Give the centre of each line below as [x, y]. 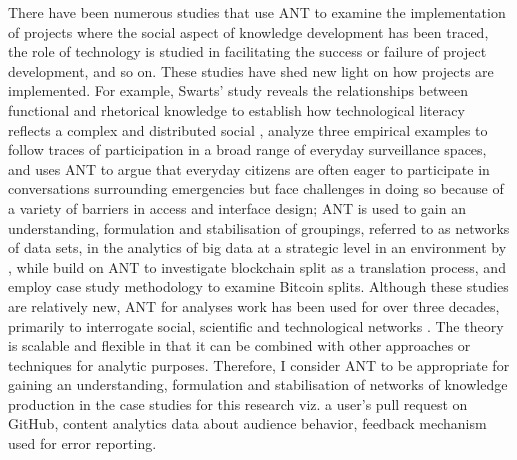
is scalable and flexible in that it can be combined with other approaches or [239, 345]
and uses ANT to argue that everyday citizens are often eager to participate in [249, 168]
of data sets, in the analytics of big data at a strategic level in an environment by [257, 247]
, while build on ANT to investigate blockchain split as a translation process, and [257, 266]
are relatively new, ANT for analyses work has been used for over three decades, [254, 305]
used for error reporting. [82, 443]
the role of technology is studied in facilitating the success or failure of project [247, 51]
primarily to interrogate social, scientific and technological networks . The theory [256, 325]
